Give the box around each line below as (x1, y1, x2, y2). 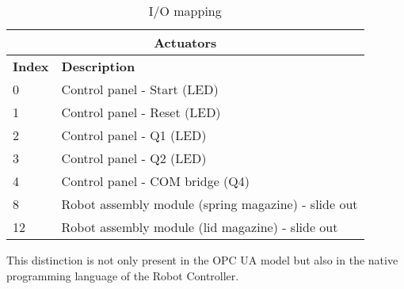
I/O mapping (148, 2, 222, 20)
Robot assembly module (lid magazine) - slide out (61, 218, 338, 236)
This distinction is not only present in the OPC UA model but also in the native (6, 252, 398, 268)
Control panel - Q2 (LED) (61, 149, 207, 167)
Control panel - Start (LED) (61, 80, 219, 98)
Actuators (154, 33, 217, 51)
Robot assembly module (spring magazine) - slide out (61, 195, 358, 213)
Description (61, 57, 135, 75)
